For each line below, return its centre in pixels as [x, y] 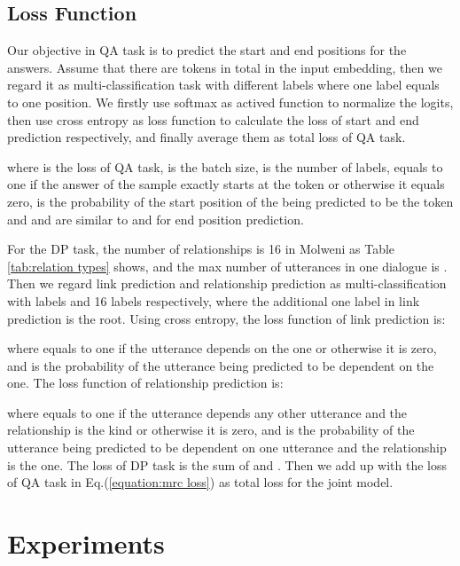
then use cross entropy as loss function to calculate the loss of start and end [213, 119]
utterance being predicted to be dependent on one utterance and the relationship [227, 448]
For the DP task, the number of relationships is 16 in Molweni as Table [201, 249]
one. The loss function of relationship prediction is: [145, 383]
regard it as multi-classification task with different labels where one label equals [223, 85]
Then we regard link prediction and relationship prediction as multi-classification [227, 283]
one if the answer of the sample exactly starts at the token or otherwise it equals [226, 184]
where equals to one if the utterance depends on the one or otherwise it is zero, [222, 348]
